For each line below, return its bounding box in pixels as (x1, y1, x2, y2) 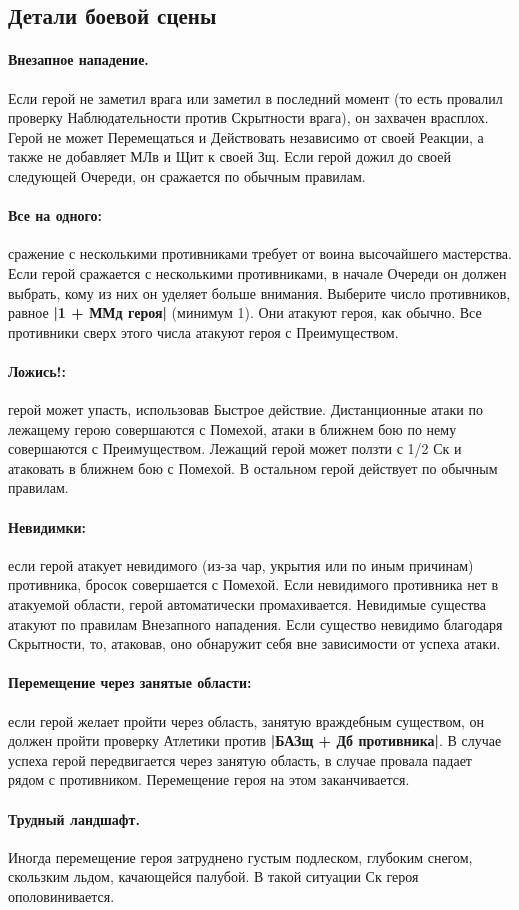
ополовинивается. (8, 886, 115, 906)
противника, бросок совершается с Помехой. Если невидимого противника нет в (8, 574, 499, 595)
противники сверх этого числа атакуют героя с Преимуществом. (8, 321, 399, 342)
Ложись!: (8, 360, 66, 381)
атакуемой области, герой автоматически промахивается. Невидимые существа (8, 594, 486, 615)
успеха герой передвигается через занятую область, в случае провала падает (8, 749, 472, 770)
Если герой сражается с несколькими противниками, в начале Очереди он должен (8, 262, 507, 283)
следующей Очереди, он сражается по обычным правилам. (8, 165, 366, 186)
